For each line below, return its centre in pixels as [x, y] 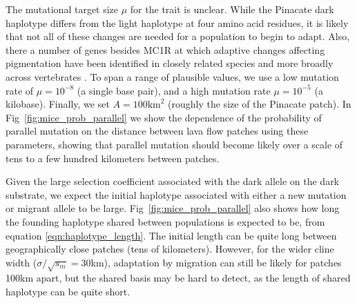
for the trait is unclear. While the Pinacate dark [232, 9]
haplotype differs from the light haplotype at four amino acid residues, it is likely [177, 22]
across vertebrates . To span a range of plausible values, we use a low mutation [172, 76]
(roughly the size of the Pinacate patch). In [260, 104]
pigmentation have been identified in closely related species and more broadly [170, 63]
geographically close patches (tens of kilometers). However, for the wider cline [170, 249]
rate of [20, 90]
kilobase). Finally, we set [58, 104]
